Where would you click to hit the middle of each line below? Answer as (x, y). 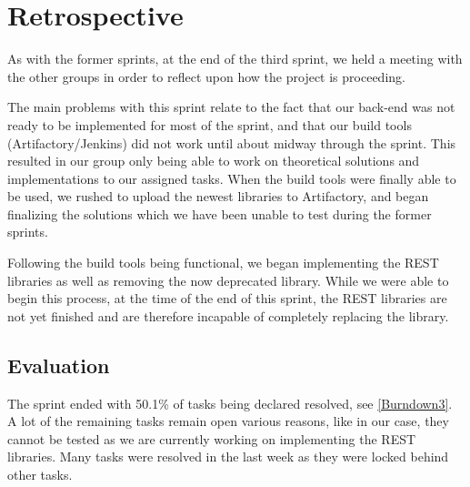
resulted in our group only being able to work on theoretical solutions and (214, 161)
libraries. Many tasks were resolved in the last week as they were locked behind (228, 457)
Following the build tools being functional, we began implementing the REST (223, 263)
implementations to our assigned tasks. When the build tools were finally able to (232, 178)
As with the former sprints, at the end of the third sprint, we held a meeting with (235, 59)
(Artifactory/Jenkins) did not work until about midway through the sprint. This (232, 142)
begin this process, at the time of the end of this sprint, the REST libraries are (227, 298)
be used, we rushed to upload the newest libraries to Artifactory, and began (218, 196)
